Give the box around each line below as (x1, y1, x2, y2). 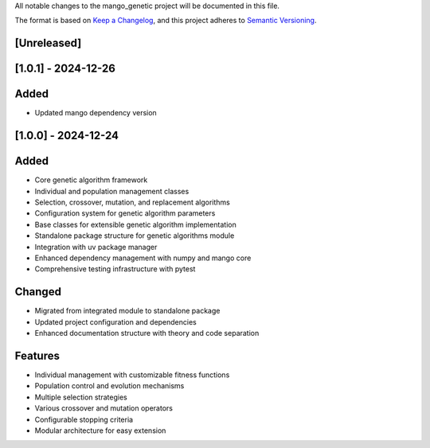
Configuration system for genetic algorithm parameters (34, 208, 216, 218)
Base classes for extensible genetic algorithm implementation (34, 220, 236, 229)
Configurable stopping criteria (34, 415, 134, 424)
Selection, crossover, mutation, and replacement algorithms (34, 197, 230, 207)
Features (14, 349, 60, 362)
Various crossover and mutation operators (34, 403, 173, 413)
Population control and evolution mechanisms (34, 381, 185, 391)
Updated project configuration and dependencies (34, 317, 197, 326)
